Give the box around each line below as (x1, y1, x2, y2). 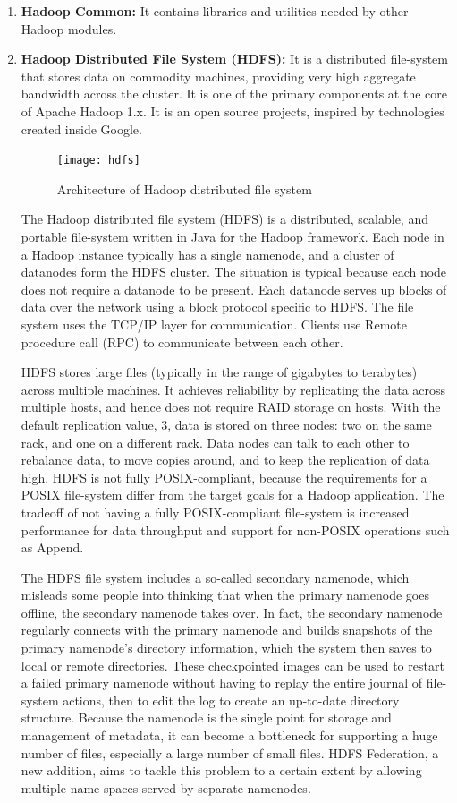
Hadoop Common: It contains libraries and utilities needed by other (21, 2, 409, 20)
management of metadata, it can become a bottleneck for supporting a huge (21, 726, 438, 745)
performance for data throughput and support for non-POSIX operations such (21, 520, 450, 539)
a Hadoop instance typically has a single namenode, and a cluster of (21, 244, 394, 263)
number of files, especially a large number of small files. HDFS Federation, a (21, 743, 439, 762)
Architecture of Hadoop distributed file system (56, 179, 312, 198)
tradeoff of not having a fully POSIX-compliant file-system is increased (21, 502, 410, 521)
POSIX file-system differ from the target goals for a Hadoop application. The (21, 485, 444, 504)
